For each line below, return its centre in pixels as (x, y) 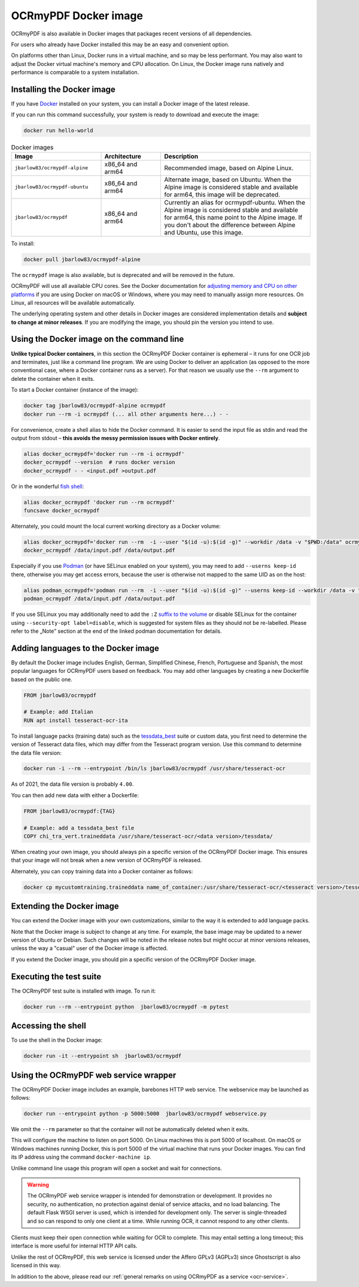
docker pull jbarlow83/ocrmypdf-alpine (82, 259)
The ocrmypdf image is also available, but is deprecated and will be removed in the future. (123, 275)
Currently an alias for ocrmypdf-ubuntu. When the (235, 202)
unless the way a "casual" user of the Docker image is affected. (89, 948)
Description (181, 156)
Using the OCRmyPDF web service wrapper (94, 1075)
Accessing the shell (48, 1026)
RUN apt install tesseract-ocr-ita (76, 720)
